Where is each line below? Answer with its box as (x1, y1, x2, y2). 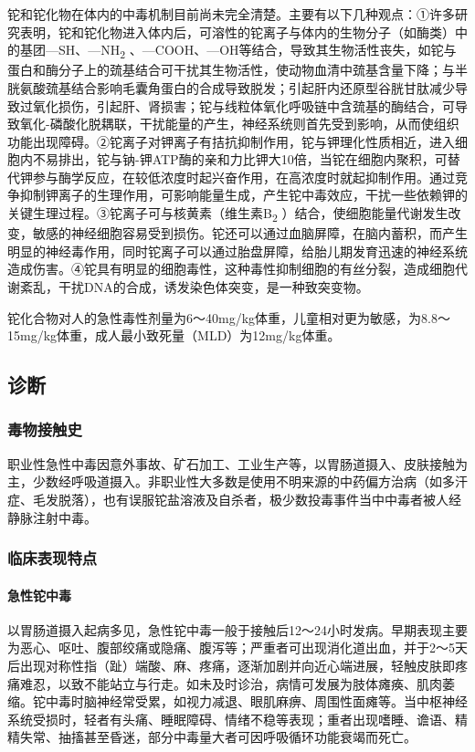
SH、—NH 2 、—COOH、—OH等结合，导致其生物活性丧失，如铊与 (58, 40, 457, 61)
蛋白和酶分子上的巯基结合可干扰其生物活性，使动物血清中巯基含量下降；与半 (7, 60, 468, 79)
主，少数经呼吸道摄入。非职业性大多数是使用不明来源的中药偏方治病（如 (7, 472, 442, 491)
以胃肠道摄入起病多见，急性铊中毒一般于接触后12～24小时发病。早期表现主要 (7, 620, 468, 639)
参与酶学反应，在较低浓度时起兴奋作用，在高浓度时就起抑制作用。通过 (32, 167, 455, 186)
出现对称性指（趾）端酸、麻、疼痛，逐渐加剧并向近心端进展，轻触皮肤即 (19, 655, 455, 674)
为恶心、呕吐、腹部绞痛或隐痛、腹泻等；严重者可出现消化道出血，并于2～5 (7, 638, 455, 657)
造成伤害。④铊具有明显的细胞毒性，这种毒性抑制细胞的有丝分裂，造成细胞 (7, 259, 455, 278)
